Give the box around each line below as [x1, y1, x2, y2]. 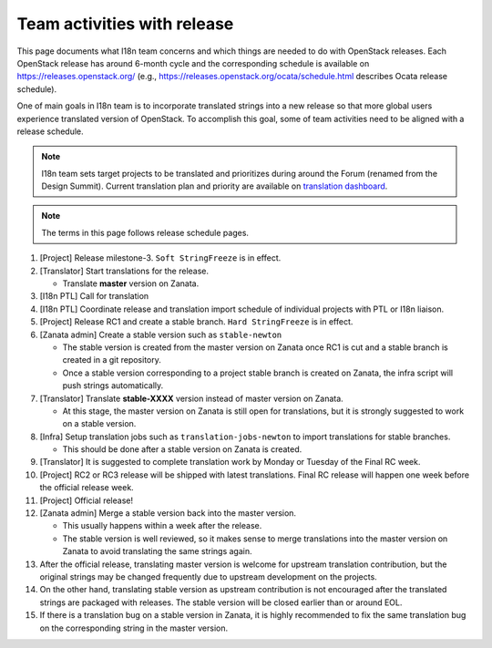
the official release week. [39, 482, 134, 493]
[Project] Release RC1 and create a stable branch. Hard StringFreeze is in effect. [39, 316, 354, 327]
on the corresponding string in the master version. [39, 622, 228, 633]
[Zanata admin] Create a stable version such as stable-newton [39, 329, 282, 340]
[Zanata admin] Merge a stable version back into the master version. [39, 508, 296, 519]
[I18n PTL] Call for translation [39, 291, 149, 302]
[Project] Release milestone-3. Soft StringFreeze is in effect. [39, 252, 282, 263]
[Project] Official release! [39, 495, 134, 506]
